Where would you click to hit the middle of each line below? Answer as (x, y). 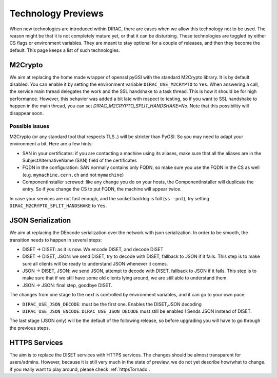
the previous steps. (30, 328)
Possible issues (29, 126)
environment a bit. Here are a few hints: (51, 144)
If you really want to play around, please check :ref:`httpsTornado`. (80, 369)
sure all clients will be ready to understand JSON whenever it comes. (95, 263)
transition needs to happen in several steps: (56, 240)
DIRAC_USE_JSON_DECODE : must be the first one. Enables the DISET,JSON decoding (112, 304)
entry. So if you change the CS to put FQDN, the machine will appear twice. (102, 189)
